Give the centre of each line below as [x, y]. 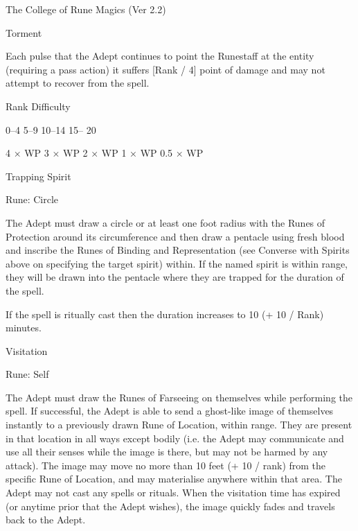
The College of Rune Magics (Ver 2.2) [86, 9]
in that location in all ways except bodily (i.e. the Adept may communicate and [175, 438]
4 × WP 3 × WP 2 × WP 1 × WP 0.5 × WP [105, 153]
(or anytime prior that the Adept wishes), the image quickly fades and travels [170, 506]
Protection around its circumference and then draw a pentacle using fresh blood [175, 236]
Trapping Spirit [38, 176]
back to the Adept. [46, 520]
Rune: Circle [32, 199]
